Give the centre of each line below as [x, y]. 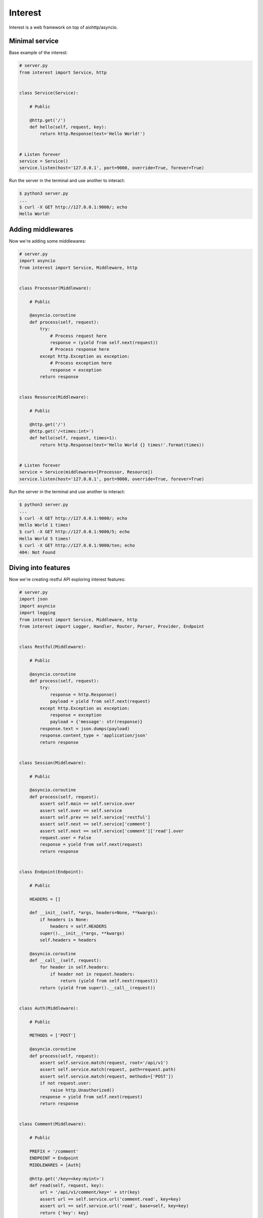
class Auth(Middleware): [49, 1008]
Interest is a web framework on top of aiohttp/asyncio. [63, 27]
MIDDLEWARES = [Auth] [55, 1165]
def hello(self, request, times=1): [73, 438]
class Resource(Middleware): [54, 397]
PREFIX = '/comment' [54, 1151]
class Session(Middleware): [53, 763]
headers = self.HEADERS [78, 926]
